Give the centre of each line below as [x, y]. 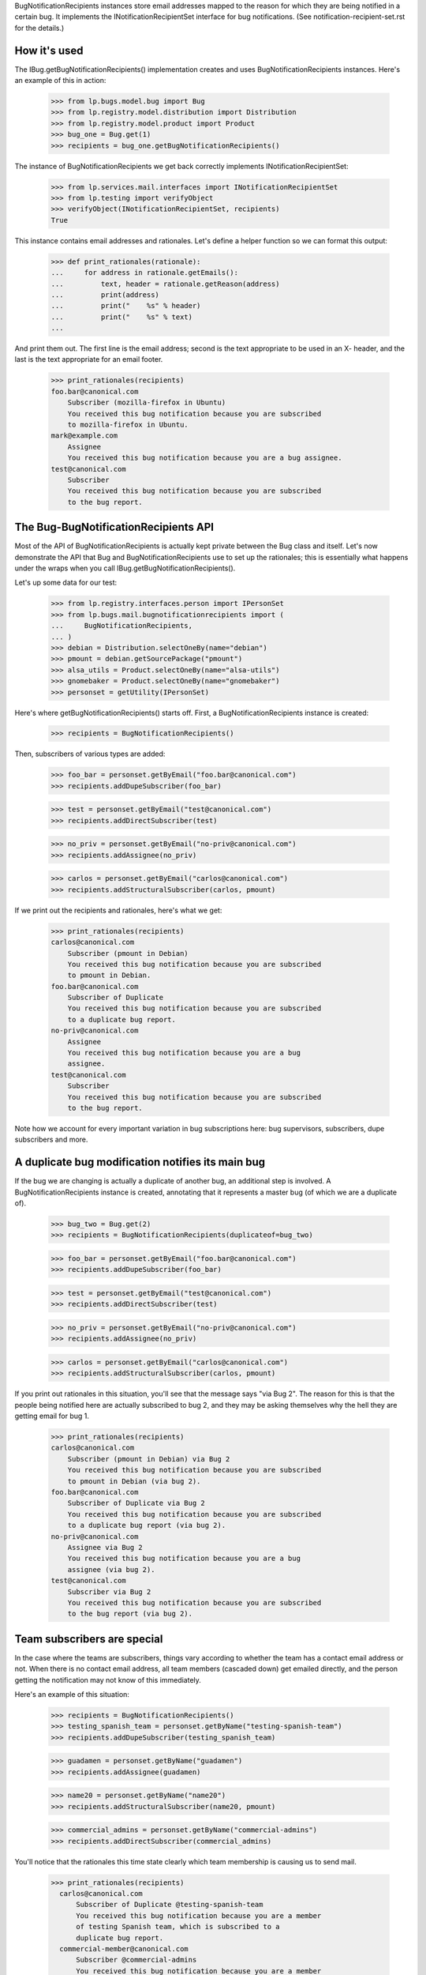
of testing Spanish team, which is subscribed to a [178, 1927]
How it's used [49, 50]
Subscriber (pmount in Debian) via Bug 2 [149, 1459]
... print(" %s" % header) [126, 306]
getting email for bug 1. [52, 1416]
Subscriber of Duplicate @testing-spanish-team [170, 1905]
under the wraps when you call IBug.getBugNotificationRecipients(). [125, 568]
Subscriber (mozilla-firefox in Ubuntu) [147, 403]
